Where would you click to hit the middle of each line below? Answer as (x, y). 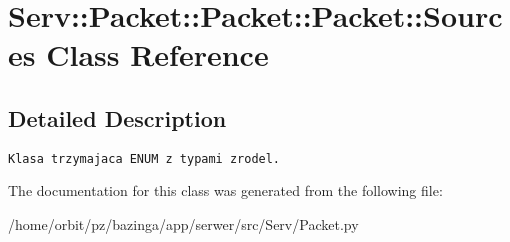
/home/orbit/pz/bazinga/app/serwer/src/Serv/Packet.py (183, 224)
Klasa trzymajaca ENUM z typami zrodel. (144, 158)
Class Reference (157, 54)
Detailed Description (117, 117)
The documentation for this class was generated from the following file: (225, 190)
